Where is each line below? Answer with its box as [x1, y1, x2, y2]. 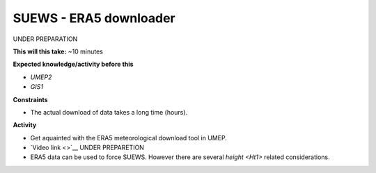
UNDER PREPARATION [13, 35, 78, 43]
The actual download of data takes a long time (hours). [30, 108, 188, 116]
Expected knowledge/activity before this [13, 60, 134, 69]
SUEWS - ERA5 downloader [13, 10, 175, 26]
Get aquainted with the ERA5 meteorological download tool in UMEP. [30, 133, 228, 142]
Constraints [13, 95, 48, 104]
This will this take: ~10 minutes [13, 47, 104, 56]
